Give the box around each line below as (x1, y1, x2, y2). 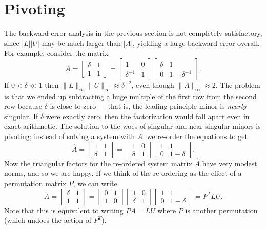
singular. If (4, 110, 38, 121)
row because (4, 101, 42, 111)
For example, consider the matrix (4, 48, 109, 58)
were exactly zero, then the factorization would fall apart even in (46, 110, 250, 121)
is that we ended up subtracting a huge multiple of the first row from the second (4, 90, 257, 101)
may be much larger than (42, 37, 121, 48)
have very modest (202, 157, 257, 168)
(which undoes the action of (4, 215, 92, 225)
